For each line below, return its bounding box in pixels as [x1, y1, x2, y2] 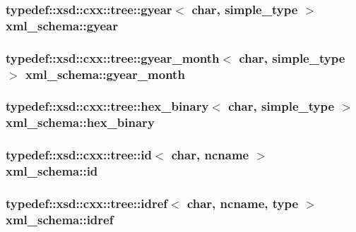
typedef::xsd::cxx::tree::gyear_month [6, 49, 220, 66]
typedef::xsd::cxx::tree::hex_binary [6, 97, 209, 115]
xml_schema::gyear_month [25, 65, 185, 83]
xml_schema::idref [6, 210, 114, 228]
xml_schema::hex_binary [6, 114, 155, 131]
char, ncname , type [186, 194, 299, 212]
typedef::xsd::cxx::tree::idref [6, 194, 168, 212]
